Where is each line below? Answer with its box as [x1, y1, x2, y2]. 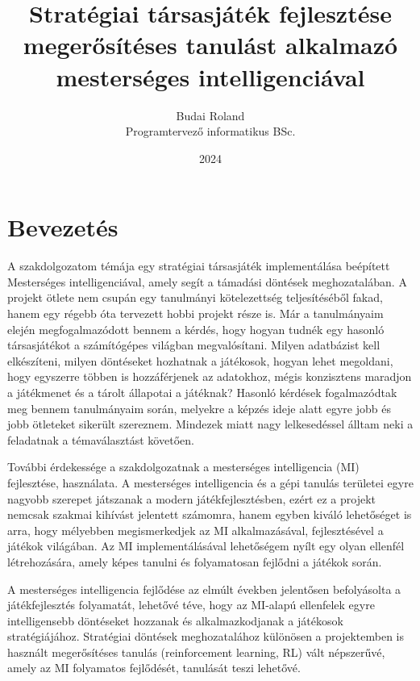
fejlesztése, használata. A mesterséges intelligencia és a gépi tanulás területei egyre [7, 474, 414, 491]
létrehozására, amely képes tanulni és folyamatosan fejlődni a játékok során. [7, 553, 382, 570]
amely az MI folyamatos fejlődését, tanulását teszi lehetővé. [7, 659, 301, 676]
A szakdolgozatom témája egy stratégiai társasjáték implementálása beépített [7, 257, 390, 274]
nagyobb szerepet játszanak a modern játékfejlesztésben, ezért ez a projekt [7, 490, 376, 507]
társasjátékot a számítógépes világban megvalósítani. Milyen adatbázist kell [7, 336, 380, 353]
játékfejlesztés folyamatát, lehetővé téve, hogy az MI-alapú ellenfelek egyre [7, 596, 375, 613]
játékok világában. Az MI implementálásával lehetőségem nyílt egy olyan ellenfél [7, 537, 405, 554]
